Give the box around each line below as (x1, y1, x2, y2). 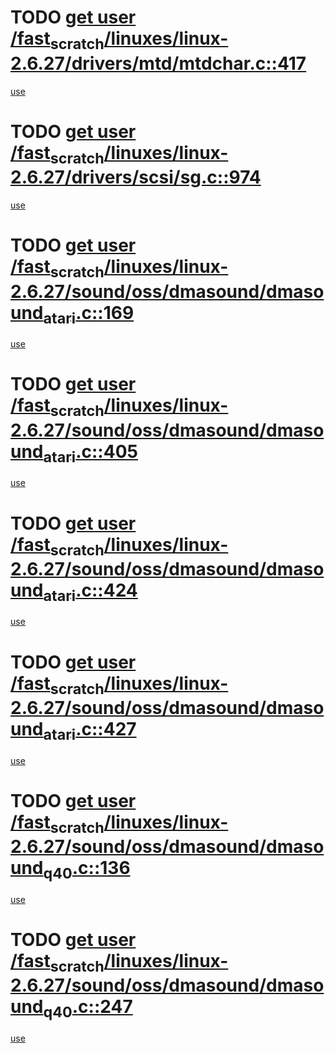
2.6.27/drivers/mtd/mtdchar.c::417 (10, 52, 307, 75)
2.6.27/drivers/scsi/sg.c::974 (10, 166, 262, 189)
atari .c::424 (43, 579, 138, 605)
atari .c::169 (43, 301, 135, 328)
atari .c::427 (43, 718, 137, 744)
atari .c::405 (43, 440, 138, 466)
